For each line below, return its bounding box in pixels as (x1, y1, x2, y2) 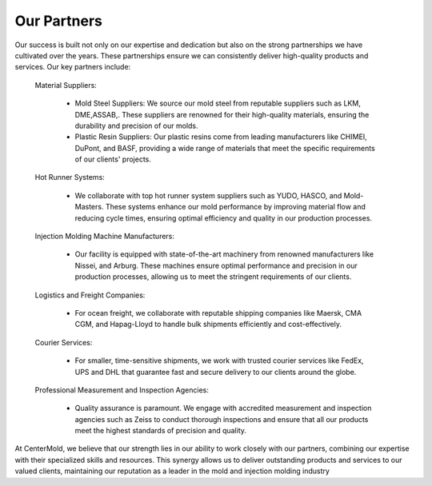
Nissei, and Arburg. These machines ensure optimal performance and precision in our (74, 261, 358, 270)
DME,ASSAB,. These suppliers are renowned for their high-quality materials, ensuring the (74, 110, 370, 119)
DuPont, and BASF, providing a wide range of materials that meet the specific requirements (74, 143, 375, 153)
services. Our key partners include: (14, 62, 131, 72)
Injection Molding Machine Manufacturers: (34, 232, 175, 241)
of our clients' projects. (74, 154, 151, 164)
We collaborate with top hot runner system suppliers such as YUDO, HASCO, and (74, 190, 342, 200)
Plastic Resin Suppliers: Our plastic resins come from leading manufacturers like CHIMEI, (74, 132, 367, 141)
